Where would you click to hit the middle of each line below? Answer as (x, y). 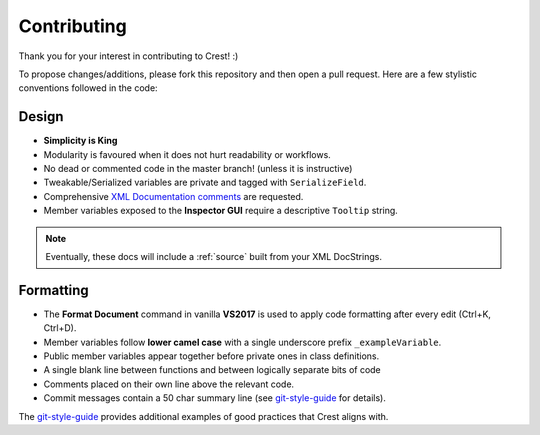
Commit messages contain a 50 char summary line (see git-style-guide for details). (215, 398)
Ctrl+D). (60, 328)
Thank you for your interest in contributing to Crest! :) (128, 56)
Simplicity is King (80, 141)
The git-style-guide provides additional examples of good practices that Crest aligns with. (203, 416)
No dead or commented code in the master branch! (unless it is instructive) (198, 169)
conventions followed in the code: (88, 88)
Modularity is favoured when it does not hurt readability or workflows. (187, 154)
